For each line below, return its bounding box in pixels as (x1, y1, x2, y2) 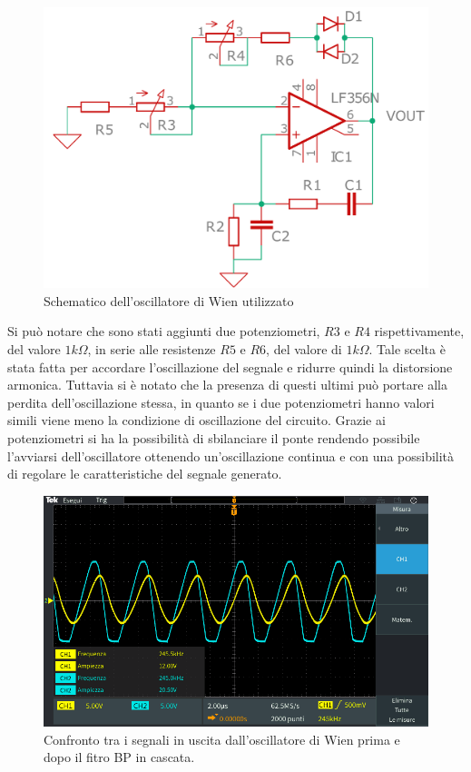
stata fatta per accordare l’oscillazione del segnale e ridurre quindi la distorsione (7, 357, 453, 376)
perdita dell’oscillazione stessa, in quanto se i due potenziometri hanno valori (7, 392, 435, 411)
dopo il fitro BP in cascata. (44, 747, 195, 767)
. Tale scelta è (368, 340, 446, 359)
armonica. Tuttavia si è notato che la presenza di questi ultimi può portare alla (7, 375, 447, 394)
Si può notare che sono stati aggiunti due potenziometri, (7, 322, 320, 341)
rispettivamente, (374, 322, 465, 341)
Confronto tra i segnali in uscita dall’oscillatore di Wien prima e (44, 729, 400, 748)
